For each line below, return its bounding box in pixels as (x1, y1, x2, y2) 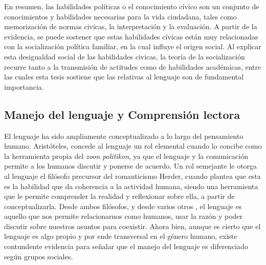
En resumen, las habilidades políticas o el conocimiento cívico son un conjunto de (4, 1, 259, 11)
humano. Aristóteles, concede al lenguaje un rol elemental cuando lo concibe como (4, 140, 262, 151)
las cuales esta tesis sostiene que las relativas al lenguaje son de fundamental (4, 71, 244, 82)
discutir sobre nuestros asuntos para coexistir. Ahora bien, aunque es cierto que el (4, 220, 261, 231)
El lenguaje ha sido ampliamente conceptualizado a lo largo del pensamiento (4, 130, 243, 141)
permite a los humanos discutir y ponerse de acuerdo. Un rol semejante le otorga (4, 160, 257, 171)
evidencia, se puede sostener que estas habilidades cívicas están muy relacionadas (4, 31, 258, 42)
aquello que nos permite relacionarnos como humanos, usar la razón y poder (4, 211, 243, 221)
